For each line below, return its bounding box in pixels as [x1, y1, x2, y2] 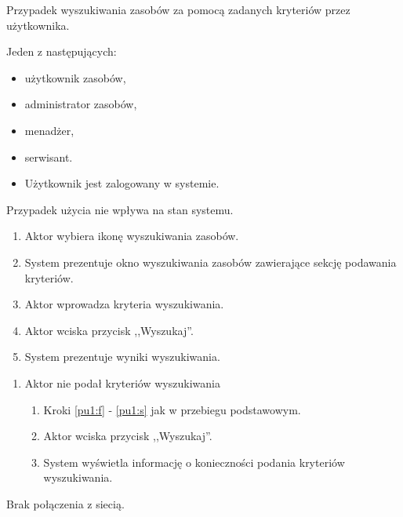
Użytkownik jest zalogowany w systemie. [24, 175, 220, 191]
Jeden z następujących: [6, 43, 117, 60]
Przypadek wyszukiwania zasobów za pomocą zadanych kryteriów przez [6, 2, 350, 17]
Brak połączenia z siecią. [6, 495, 125, 512]
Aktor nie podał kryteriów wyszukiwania [24, 374, 220, 391]
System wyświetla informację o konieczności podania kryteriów [43, 453, 345, 470]
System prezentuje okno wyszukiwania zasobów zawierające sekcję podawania [24, 253, 397, 270]
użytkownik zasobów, [24, 69, 126, 86]
